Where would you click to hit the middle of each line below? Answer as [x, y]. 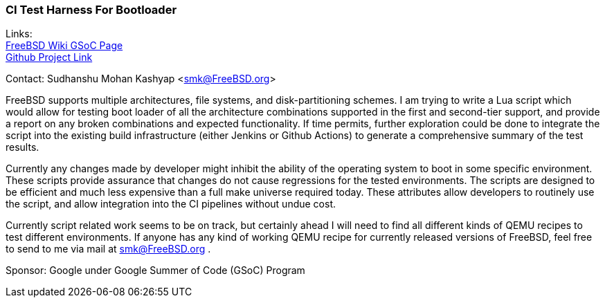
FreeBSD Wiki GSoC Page [64, 46]
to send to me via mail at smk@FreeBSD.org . [108, 249]
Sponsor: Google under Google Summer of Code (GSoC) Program [155, 270]
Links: [19, 34]
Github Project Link [49, 57]
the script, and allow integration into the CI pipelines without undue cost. [171, 204]
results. [22, 147]
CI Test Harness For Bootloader [91, 10]
